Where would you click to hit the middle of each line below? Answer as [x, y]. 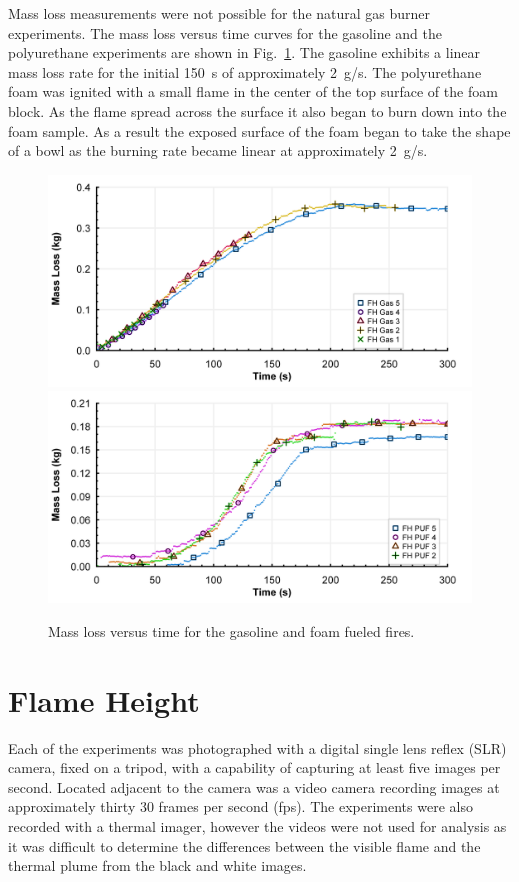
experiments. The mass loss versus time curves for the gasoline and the [225, 32]
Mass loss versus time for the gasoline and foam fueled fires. [231, 630]
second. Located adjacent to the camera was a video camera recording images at [254, 786]
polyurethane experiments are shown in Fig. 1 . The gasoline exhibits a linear [244, 52]
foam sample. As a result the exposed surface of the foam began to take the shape [259, 130]
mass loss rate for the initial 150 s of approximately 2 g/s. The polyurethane [245, 71]
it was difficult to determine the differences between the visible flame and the [244, 845]
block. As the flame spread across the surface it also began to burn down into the [257, 110]
